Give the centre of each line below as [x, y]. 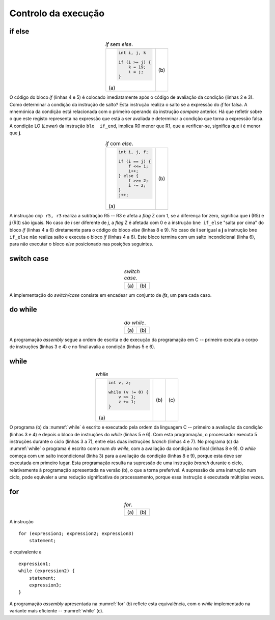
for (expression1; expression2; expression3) [76, 533]
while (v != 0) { [129, 392]
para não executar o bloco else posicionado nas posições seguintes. [81, 244]
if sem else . [119, 44]
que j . [15, 133]
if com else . [119, 144]
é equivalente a [25, 552]
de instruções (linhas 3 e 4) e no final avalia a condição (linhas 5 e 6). [82, 347]
